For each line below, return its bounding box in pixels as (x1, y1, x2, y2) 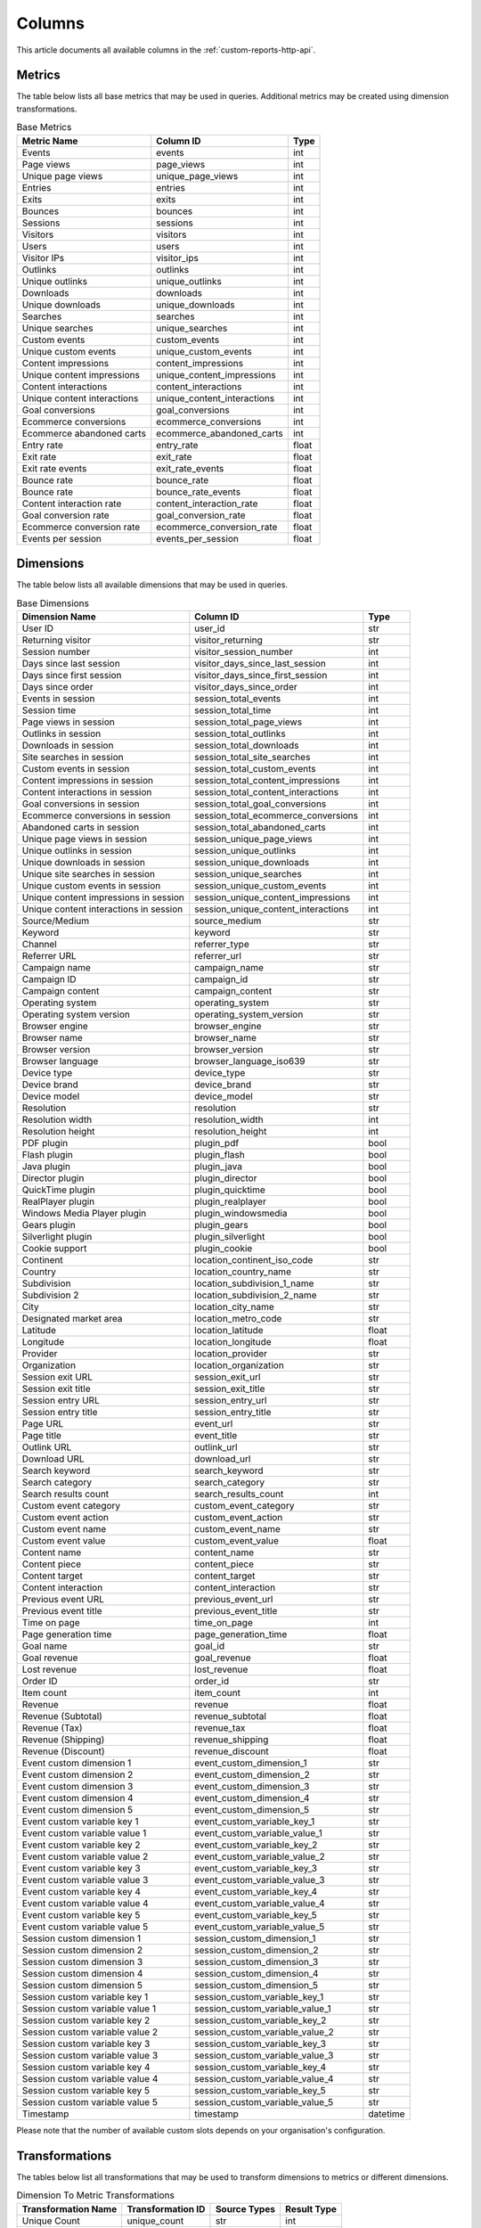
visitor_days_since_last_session (194, 657, 327, 669)
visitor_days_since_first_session (194, 668, 328, 681)
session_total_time (194, 704, 272, 717)
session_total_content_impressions (194, 774, 340, 786)
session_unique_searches (194, 867, 302, 880)
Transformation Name (21, 2202, 118, 2215)
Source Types (215, 2202, 276, 2215)
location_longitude (194, 1335, 272, 1347)
